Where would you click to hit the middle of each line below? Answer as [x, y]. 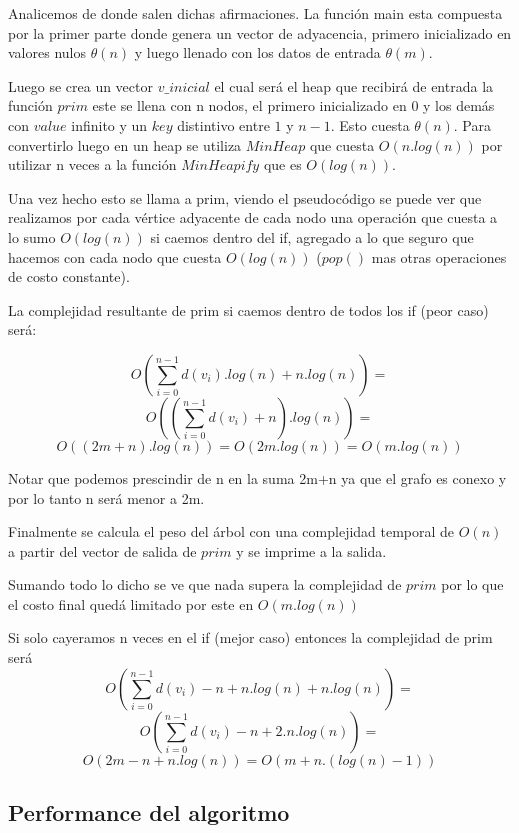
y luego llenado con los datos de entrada [257, 52]
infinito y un [109, 124]
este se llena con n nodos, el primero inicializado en [249, 105]
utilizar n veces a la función [92, 164]
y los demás [459, 105]
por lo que [472, 584]
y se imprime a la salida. [311, 550]
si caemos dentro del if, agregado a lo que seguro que [312, 236]
